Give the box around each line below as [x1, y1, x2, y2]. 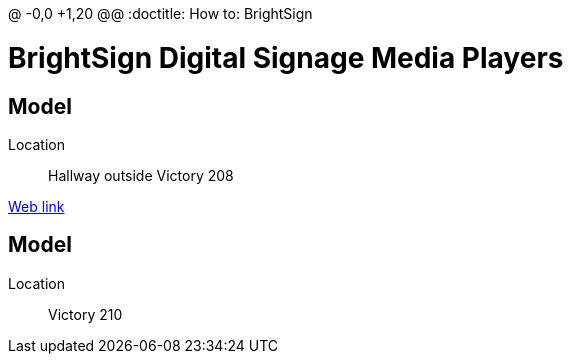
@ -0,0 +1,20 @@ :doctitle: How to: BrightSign [8, 5, 313, 22]
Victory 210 [48, 305, 123, 323]
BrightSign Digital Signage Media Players [8, 40, 564, 75]
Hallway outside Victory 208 [48, 166, 234, 184]
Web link [8, 197, 65, 215]
